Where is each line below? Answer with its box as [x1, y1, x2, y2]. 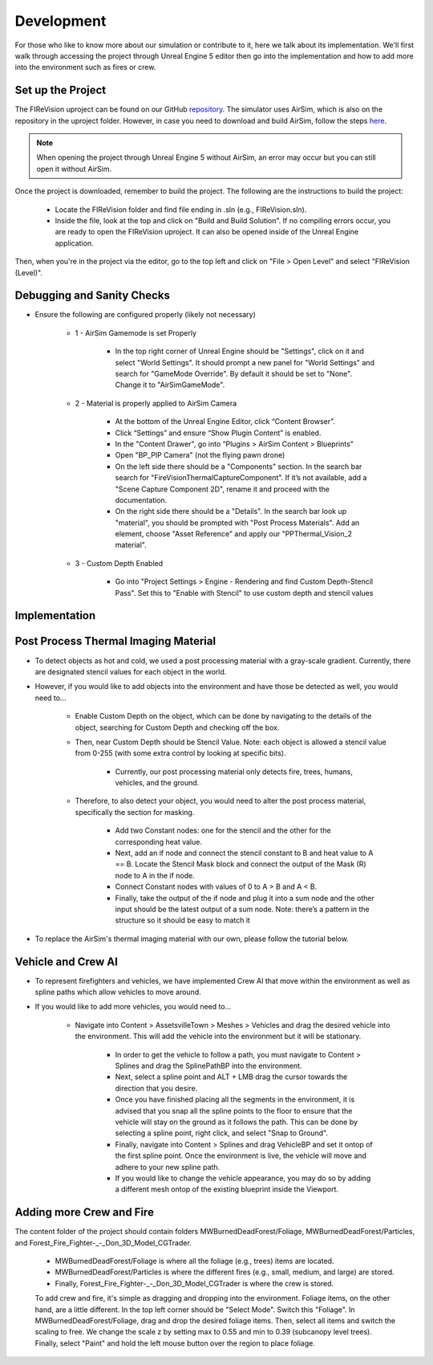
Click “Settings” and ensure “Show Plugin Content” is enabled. [115, 428, 322, 438]
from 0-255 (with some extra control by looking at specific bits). [75, 748, 286, 758]
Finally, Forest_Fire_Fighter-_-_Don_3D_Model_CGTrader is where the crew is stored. [55, 1278, 334, 1288]
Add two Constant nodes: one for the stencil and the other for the [115, 825, 332, 835]
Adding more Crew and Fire [14, 1205, 154, 1220]
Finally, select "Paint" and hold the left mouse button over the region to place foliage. [34, 1338, 316, 1348]
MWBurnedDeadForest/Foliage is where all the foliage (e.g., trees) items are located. [55, 1257, 334, 1265]
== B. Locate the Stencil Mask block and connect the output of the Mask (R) [115, 859, 366, 869]
